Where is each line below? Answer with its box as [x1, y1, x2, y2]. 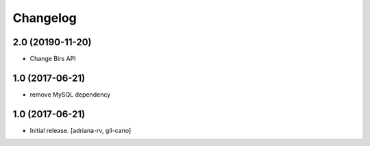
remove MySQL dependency [29, 90, 111, 99]
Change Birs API [29, 55, 76, 63]
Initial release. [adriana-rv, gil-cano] [29, 126, 132, 134]
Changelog [12, 10, 77, 25]
